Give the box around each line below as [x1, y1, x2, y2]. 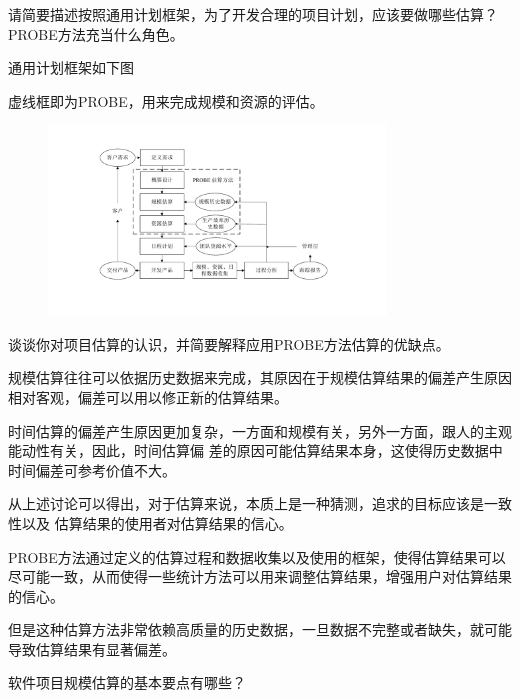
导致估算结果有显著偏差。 [8, 638, 176, 659]
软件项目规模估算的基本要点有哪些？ [8, 672, 246, 693]
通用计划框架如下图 [8, 57, 134, 78]
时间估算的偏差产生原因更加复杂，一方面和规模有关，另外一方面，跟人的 [8, 420, 484, 441]
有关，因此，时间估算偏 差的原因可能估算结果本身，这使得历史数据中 [49, 440, 503, 461]
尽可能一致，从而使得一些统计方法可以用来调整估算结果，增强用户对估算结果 [8, 566, 512, 587]
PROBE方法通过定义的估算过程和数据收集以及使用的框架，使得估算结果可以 [8, 546, 506, 567]
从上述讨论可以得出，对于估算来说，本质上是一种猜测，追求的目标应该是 [8, 493, 484, 514]
